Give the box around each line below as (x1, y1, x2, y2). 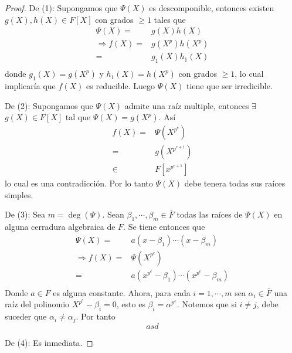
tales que (154, 13, 186, 25)
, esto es (116, 298, 145, 310)
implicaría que (5, 79, 56, 91)
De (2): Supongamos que (5, 99, 93, 111)
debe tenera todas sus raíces (184, 177, 286, 189)
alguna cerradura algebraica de (5, 220, 116, 233)
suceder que (5, 310, 47, 323)
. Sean (102, 208, 124, 220)
